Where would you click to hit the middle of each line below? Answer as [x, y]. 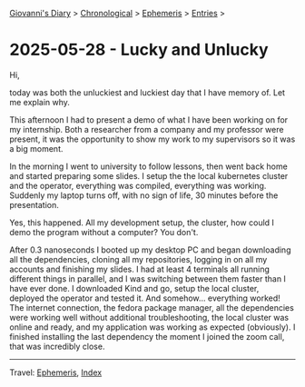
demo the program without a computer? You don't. [104, 232]
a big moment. [36, 148]
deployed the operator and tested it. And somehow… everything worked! [145, 298]
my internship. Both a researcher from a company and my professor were [147, 129]
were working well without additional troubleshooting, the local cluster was [149, 317]
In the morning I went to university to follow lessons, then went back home [148, 166]
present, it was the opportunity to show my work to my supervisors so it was [152, 139]
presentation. [34, 204]
